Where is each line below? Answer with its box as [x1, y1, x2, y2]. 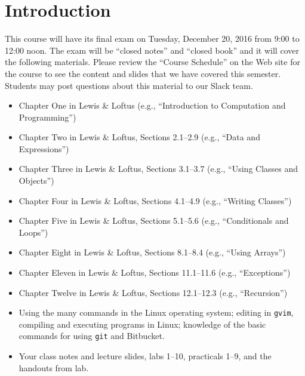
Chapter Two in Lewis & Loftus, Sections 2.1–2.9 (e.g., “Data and [19, 131, 260, 143]
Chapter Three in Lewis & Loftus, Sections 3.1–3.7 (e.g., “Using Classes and [19, 162, 298, 175]
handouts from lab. [19, 361, 89, 374]
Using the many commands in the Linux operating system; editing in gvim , [19, 306, 294, 319]
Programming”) [19, 110, 76, 123]
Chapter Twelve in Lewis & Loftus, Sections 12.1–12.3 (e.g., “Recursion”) [19, 286, 288, 298]
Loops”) [19, 226, 48, 238]
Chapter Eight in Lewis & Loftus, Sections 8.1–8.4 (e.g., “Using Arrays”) [19, 246, 286, 258]
